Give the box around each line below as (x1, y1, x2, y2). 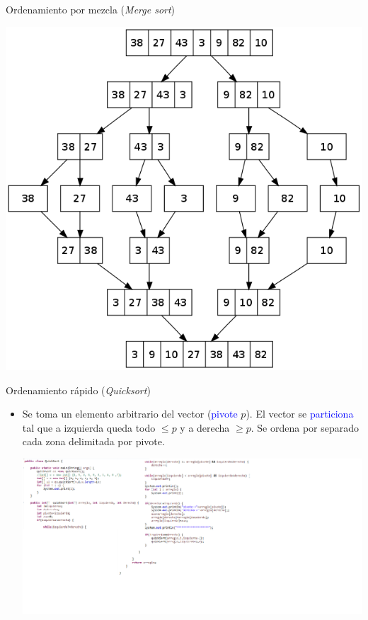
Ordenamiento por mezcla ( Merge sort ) (6, 2, 176, 16)
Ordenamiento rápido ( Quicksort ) (6, 382, 151, 397)
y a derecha (180, 420, 230, 435)
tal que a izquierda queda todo (22, 420, 156, 435)
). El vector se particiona (246, 406, 354, 421)
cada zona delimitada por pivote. (22, 434, 165, 449)
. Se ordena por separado (251, 420, 359, 435)
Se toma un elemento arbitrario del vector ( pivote (22, 406, 238, 421)
